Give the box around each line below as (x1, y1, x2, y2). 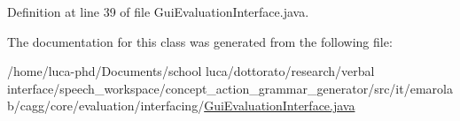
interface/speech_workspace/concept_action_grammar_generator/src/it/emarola (7, 79, 453, 97)
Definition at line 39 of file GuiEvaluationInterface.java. (7, 3, 309, 20)
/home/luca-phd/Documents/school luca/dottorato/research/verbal (7, 62, 375, 80)
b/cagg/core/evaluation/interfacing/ (7, 96, 205, 115)
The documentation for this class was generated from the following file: (7, 32, 393, 50)
